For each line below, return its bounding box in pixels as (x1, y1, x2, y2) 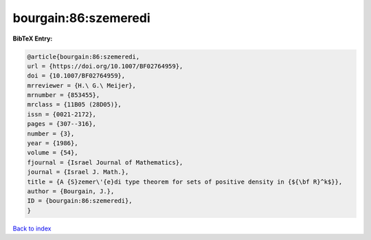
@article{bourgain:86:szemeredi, (27, 52, 140, 61)
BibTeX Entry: (12, 34, 53, 43)
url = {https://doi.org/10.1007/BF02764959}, (27, 62, 183, 70)
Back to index (12, 224, 52, 232)
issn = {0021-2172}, (27, 110, 96, 118)
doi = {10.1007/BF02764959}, (27, 72, 126, 80)
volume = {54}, (27, 149, 78, 157)
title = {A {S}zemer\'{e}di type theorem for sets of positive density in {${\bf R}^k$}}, (27, 177, 343, 186)
